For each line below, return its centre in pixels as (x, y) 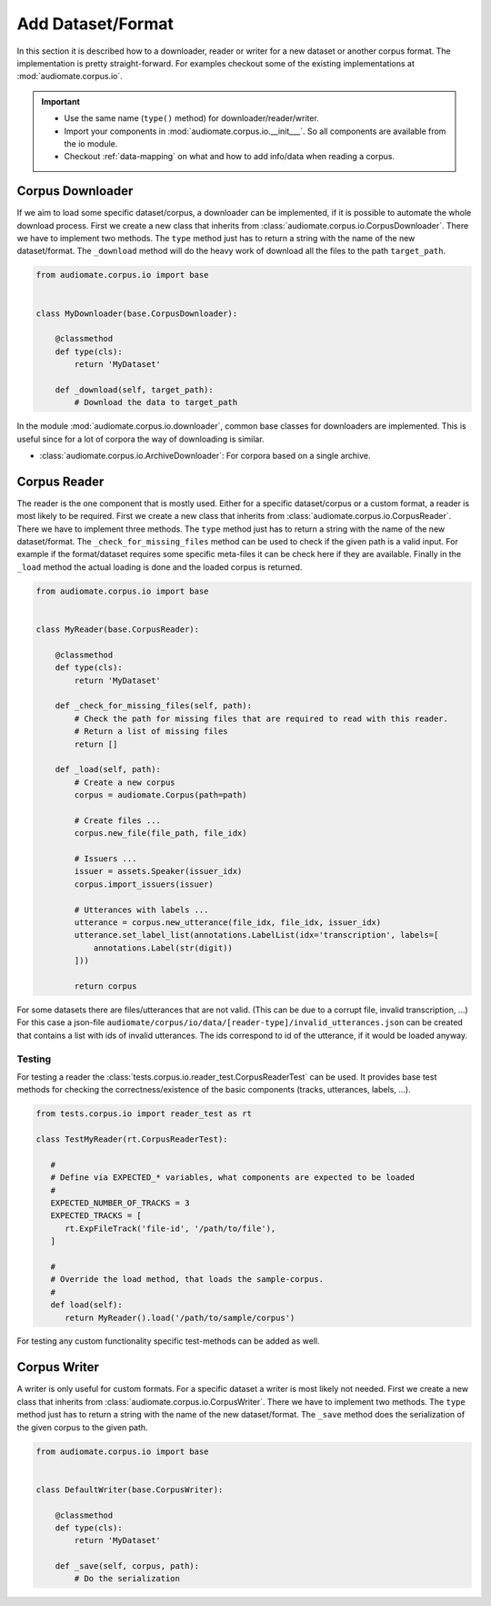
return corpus (105, 986)
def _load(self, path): (108, 770)
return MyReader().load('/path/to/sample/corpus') (180, 1317)
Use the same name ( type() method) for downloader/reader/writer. (192, 118)
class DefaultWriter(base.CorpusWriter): (130, 1489)
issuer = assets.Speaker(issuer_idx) (158, 871)
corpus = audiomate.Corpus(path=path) (160, 795)
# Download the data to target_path (156, 402)
